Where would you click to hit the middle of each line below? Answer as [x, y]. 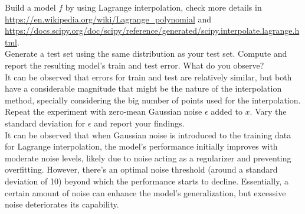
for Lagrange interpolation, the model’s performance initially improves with [141, 146]
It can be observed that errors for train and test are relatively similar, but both [148, 77]
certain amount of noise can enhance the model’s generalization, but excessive [145, 192]
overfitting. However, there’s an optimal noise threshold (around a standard [141, 169]
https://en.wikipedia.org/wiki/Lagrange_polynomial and [108, 19]
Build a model [30, 7]
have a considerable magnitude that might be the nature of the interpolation [143, 88]
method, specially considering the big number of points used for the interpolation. [153, 100]
